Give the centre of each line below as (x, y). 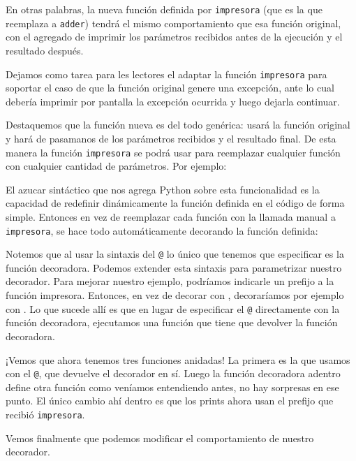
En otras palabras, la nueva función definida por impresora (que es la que (164, 9)
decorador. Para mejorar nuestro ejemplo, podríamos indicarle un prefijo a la (170, 281)
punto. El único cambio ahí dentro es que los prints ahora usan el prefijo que (170, 401)
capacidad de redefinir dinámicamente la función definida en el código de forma (175, 203)
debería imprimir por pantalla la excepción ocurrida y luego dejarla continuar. (173, 101)
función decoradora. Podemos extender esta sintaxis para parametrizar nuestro (174, 267)
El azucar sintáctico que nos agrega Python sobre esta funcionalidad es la (163, 189)
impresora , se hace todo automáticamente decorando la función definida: (162, 230)
